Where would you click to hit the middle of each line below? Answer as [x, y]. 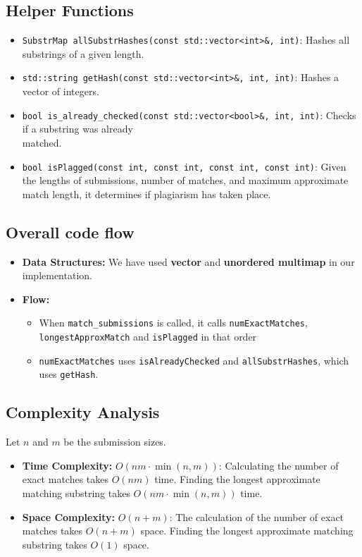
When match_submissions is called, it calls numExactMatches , [173, 323]
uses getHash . [69, 374]
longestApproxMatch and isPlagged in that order [148, 337]
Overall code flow [70, 232]
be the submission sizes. [115, 442]
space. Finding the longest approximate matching [247, 531]
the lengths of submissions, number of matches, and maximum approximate [185, 180]
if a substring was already [77, 129]
